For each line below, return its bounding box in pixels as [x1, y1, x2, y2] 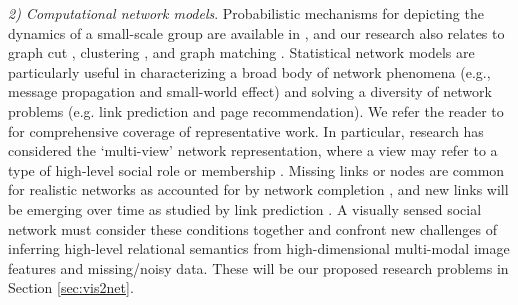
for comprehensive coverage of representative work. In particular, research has [8, 120, 484, 141]
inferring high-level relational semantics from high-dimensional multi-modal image [8, 238, 510, 259]
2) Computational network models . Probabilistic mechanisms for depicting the [8, 3, 484, 23]
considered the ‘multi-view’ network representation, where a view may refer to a [8, 140, 498, 161]
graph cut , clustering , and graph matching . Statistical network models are [8, 42, 475, 63]
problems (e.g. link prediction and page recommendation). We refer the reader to [8, 100, 504, 121]
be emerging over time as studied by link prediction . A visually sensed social [8, 198, 482, 219]
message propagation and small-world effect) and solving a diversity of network [8, 81, 492, 102]
